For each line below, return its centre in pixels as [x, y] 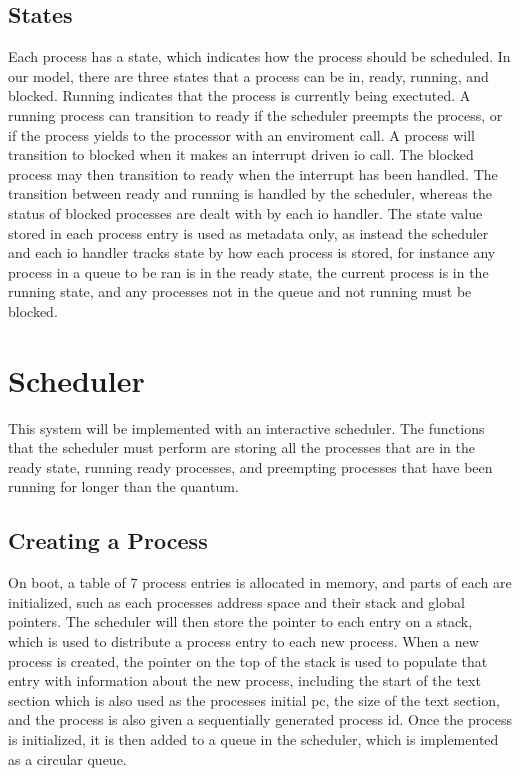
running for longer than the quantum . [123, 486]
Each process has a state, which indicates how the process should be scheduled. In [259, 56]
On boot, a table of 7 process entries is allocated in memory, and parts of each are [260, 582]
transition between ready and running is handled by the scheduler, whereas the [250, 193]
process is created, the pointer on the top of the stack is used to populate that [248, 660]
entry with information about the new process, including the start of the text [244, 680]
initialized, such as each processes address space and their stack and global [236, 601]
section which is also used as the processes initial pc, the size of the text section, [254, 699]
